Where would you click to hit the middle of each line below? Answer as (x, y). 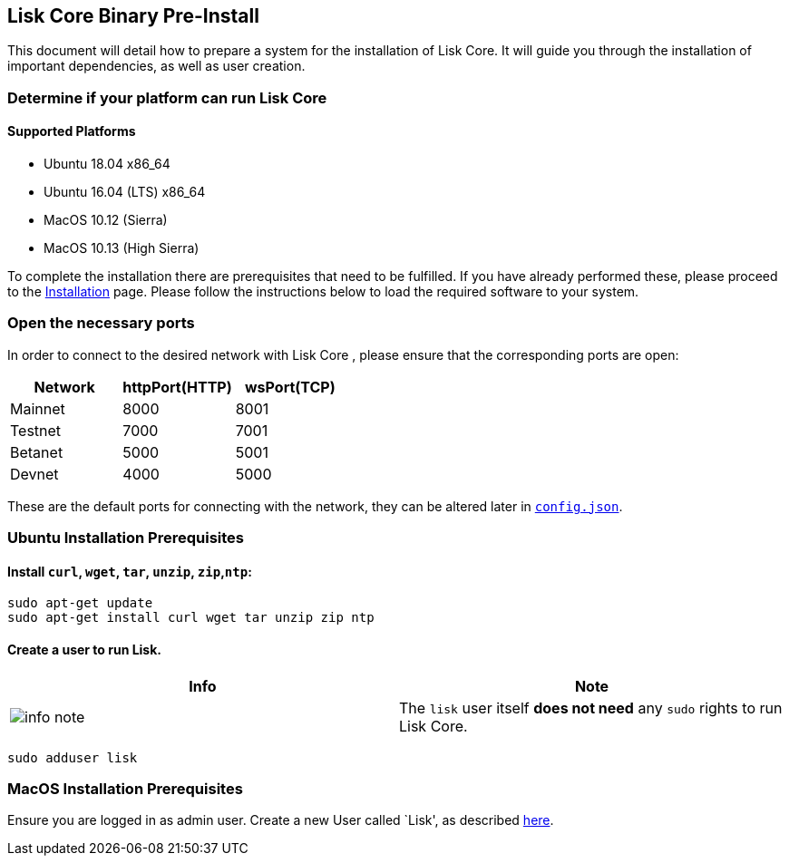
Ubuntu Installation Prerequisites (126, 538)
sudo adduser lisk (73, 757)
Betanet (37, 452)
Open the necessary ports (101, 323)
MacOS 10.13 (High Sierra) (122, 248)
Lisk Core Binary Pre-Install (133, 16)
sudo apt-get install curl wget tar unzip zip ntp (191, 618)
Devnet (34, 474)
